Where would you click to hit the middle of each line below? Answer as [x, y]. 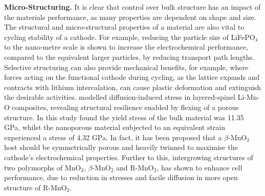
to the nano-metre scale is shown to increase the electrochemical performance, [126, 47]
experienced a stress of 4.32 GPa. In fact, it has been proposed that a [113, 137]
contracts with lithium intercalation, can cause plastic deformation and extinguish [133, 87]
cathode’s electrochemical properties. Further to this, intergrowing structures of [129, 157]
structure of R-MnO [36, 187]
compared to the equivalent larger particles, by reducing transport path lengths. [129, 57]
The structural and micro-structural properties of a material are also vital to [124, 27]
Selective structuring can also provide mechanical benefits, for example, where [126, 67]
